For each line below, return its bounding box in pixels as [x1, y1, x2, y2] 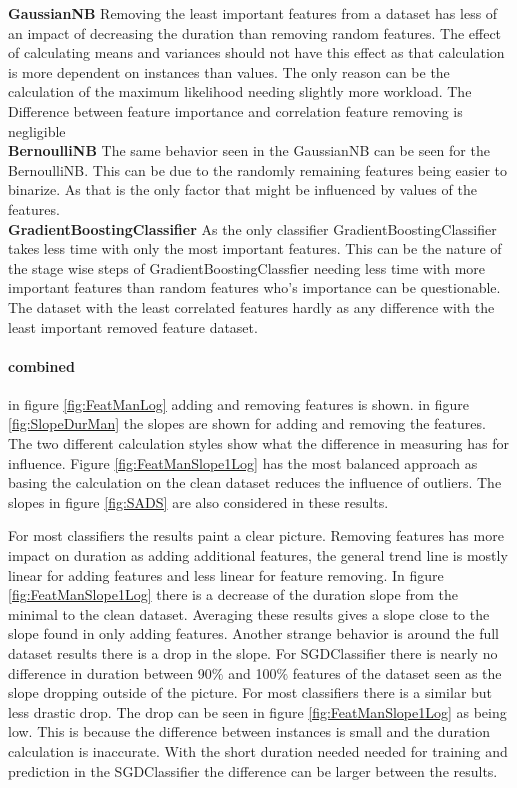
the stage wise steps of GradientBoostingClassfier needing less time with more [8, 257, 486, 278]
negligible [8, 120, 66, 141]
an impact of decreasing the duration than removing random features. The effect [8, 22, 502, 43]
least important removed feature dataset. [8, 316, 258, 337]
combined [8, 355, 75, 376]
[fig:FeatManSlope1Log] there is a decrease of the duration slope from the [8, 584, 458, 605]
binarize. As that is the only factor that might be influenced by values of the [8, 179, 477, 200]
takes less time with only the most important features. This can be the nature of [8, 238, 502, 259]
